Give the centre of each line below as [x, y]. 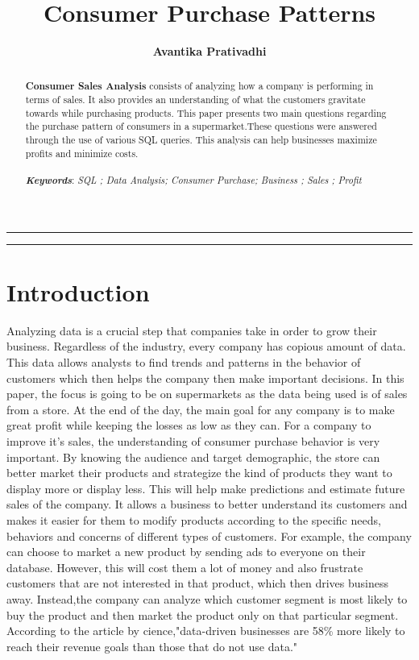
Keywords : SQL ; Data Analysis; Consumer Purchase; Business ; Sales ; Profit [193, 180]
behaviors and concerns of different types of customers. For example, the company [209, 535]
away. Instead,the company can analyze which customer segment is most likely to [207, 598]
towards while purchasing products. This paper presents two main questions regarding [206, 112]
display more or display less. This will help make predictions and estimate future [206, 488]
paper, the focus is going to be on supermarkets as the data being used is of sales [207, 394]
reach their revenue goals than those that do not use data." [152, 646]
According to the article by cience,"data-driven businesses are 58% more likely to [206, 631]
